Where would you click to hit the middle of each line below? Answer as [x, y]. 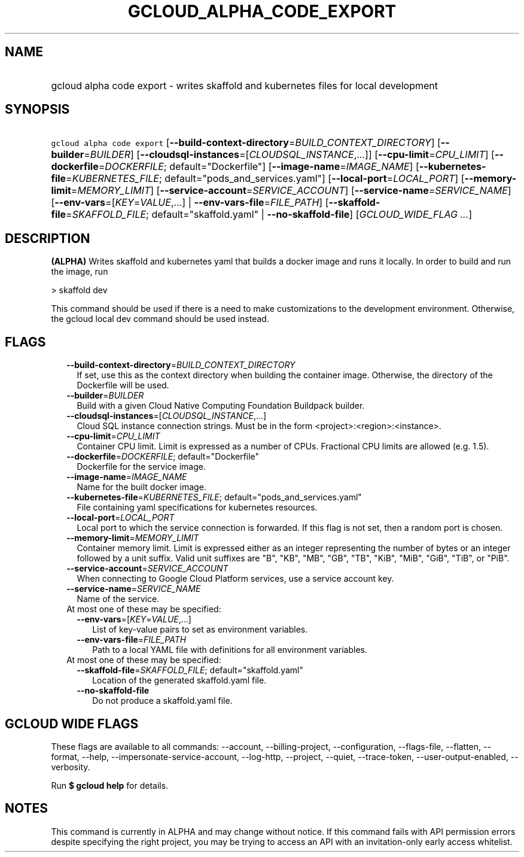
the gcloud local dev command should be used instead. [160, 319]
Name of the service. [118, 599]
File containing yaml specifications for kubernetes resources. [197, 507]
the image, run [80, 272]
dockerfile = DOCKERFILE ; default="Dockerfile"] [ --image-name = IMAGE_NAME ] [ [235, 167]
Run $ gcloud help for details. [110, 785]
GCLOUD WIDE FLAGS [72, 724]
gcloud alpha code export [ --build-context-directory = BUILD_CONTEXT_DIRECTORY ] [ [246, 143]
